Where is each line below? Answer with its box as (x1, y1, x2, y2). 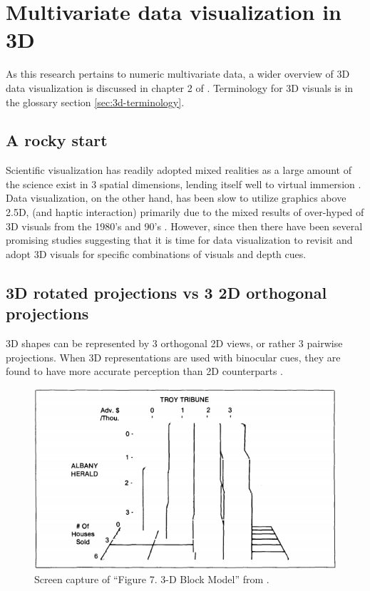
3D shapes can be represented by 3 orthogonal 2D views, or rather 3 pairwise (6, 336, 343, 351)
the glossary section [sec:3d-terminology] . (6, 94, 185, 109)
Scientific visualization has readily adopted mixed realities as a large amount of (6, 163, 351, 178)
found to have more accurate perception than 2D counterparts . (6, 364, 283, 379)
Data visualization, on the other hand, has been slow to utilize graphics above (6, 190, 346, 205)
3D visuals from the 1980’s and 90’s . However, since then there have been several (6, 218, 363, 233)
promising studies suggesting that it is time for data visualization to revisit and (6, 232, 353, 247)
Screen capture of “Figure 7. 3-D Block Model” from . (34, 571, 269, 586)
